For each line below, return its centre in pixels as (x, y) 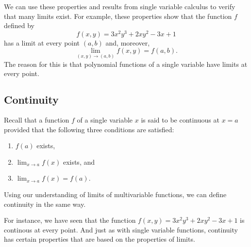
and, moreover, (128, 42)
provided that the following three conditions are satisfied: (89, 129)
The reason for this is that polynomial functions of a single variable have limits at (126, 64)
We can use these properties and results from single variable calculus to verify (120, 6)
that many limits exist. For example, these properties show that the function (118, 16)
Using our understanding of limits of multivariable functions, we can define (115, 194)
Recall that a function (37, 120)
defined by (19, 25)
